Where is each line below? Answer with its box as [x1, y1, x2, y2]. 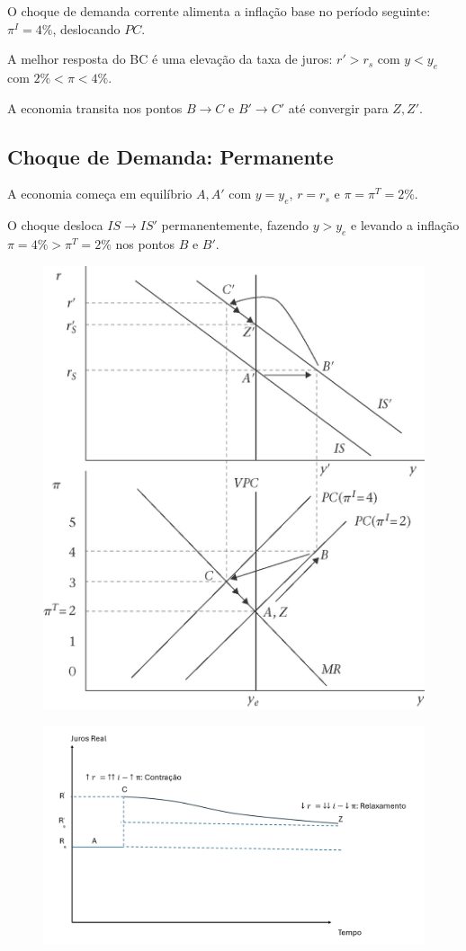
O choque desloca [7, 216, 103, 235]
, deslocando [52, 19, 121, 38]
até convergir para [288, 98, 389, 117]
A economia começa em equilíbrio [7, 184, 193, 203]
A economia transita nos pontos [7, 98, 183, 117]
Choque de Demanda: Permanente [7, 142, 334, 170]
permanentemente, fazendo [161, 216, 309, 235]
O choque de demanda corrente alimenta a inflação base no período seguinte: [7, 2, 431, 20]
